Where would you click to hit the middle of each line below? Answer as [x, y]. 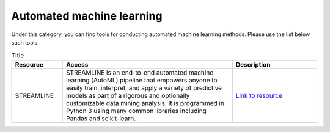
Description [253, 64]
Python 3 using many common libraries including [137, 111]
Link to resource [259, 95]
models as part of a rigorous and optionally [128, 95]
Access [77, 64]
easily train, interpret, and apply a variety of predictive [144, 87]
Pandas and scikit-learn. [101, 118]
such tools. [25, 42]
